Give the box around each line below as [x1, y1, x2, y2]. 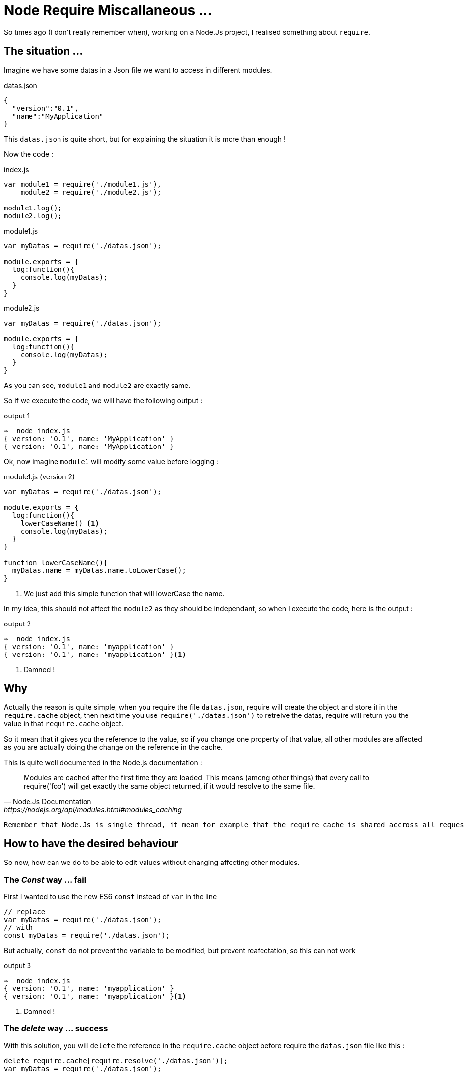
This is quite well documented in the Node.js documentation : [4, 758, 202, 767]
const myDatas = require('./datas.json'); [4, 931, 170, 940]
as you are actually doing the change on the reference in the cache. [4, 743, 223, 752]
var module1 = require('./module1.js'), [4, 180, 162, 188]
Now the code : [4, 149, 54, 158]
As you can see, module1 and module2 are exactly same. [4, 381, 191, 389]
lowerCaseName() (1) [20, 519, 99, 527]
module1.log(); [4, 204, 62, 212]
